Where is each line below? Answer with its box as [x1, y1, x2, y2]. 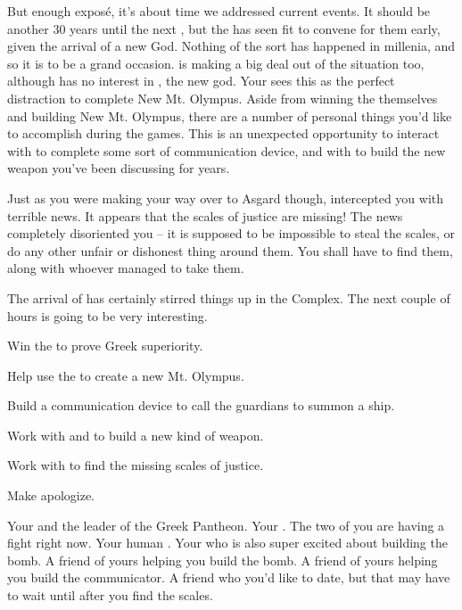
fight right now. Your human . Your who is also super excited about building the [7, 533, 448, 552]
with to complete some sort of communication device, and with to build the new [7, 141, 446, 160]
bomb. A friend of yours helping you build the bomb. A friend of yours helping [7, 550, 438, 569]
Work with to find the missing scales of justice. [7, 456, 264, 474]
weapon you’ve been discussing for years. [7, 159, 230, 177]
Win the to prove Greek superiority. [7, 336, 203, 355]
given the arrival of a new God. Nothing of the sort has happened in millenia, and [7, 37, 456, 55]
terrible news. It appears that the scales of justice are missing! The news [7, 206, 403, 225]
